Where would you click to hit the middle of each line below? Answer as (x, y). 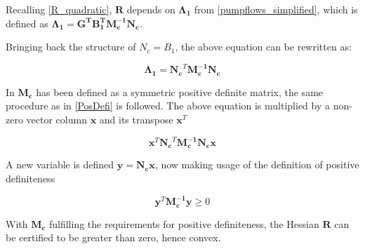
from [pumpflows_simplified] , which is (276, 9)
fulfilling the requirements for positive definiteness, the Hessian (184, 223)
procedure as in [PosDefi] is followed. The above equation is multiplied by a (168, 106)
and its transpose (136, 119)
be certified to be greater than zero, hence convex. (113, 237)
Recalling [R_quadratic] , (59, 9)
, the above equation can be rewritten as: (263, 47)
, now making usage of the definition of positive (257, 164)
